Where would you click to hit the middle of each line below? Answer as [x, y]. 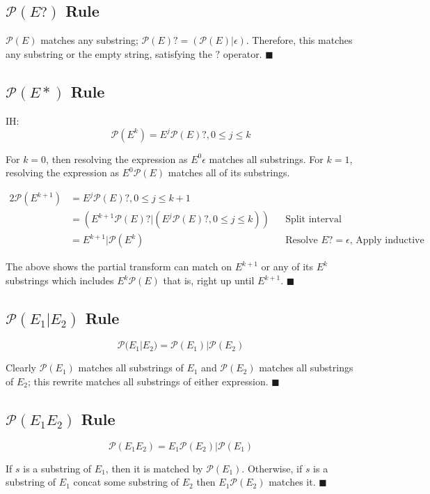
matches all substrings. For [266, 159]
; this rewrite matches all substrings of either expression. [148, 381]
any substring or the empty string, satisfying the [109, 53]
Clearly [21, 368]
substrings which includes [60, 280]
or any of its [287, 267]
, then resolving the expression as [117, 159]
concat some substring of [126, 482]
